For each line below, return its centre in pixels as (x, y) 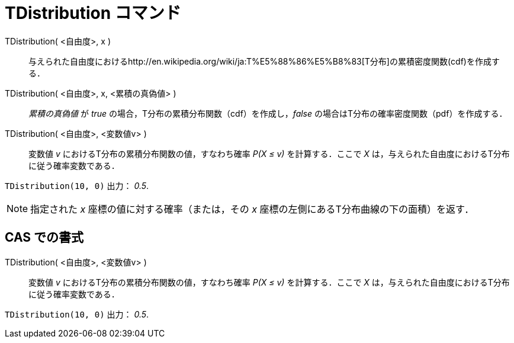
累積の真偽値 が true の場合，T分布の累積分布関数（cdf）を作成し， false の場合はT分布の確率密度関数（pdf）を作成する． (268, 113)
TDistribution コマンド (93, 13)
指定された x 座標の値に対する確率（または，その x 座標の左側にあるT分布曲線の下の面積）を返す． (252, 209)
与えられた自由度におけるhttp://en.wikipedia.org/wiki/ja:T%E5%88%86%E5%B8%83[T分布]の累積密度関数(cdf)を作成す (264, 61)
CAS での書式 (44, 238)
